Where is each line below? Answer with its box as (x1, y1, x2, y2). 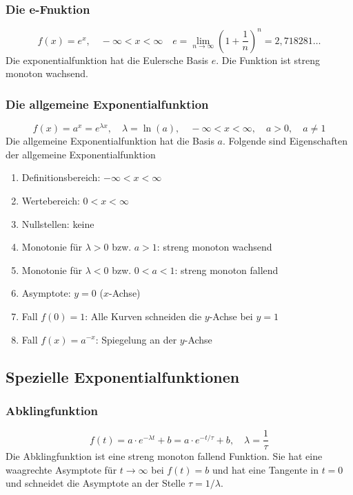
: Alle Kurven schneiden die (85, 308, 202, 323)
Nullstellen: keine (21, 216, 94, 231)
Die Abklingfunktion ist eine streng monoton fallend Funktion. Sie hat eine (6, 449, 323, 463)
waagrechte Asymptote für (6, 462, 117, 476)
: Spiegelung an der (95, 332, 177, 346)
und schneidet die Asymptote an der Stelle (6, 476, 185, 490)
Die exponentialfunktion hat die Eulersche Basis (6, 52, 209, 67)
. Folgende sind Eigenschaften (223, 134, 348, 148)
